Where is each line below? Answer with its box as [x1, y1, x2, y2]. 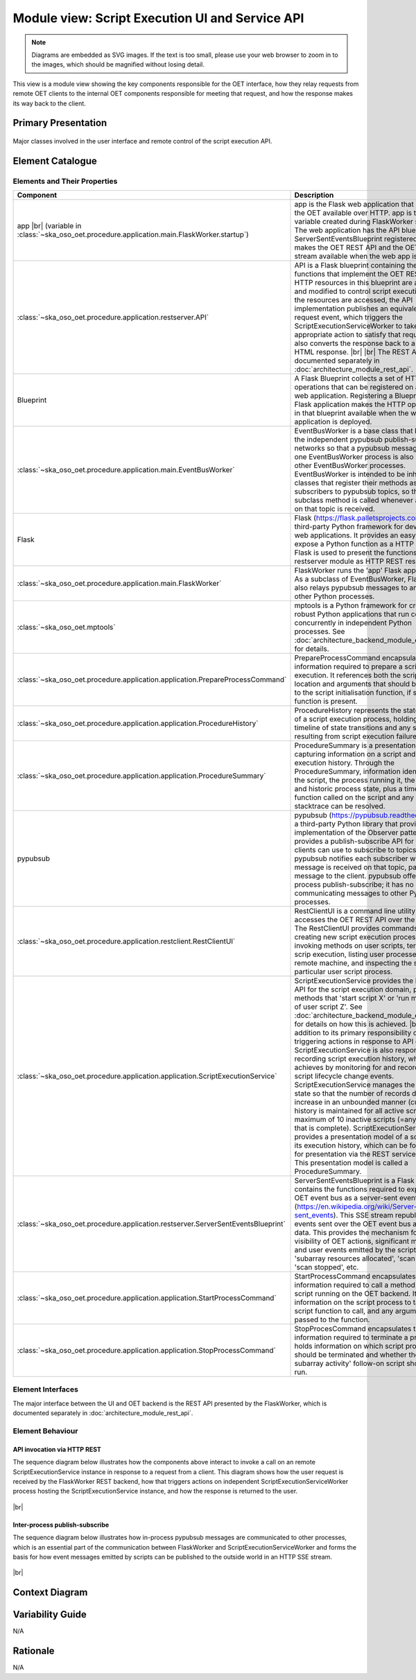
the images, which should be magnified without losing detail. [31, 60, 205, 69]
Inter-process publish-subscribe [12, 1521, 110, 1529]
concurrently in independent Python [294, 618, 413, 627]
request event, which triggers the [294, 313, 403, 322]
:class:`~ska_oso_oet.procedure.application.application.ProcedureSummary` [17, 771, 266, 781]
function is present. [294, 697, 358, 707]
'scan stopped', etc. [294, 1263, 359, 1272]
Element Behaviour [12, 1426, 78, 1435]
